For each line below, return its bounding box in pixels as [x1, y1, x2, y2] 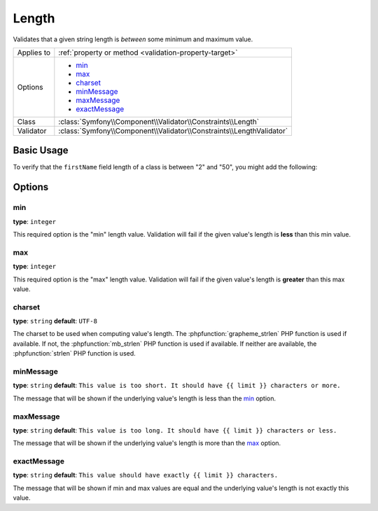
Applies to [17, 48, 51, 57]
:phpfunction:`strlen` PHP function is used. [13, 349, 136, 358]
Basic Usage [13, 144, 69, 157]
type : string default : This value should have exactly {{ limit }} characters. [13, 471, 279, 479]
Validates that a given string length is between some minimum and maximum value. [13, 35, 253, 43]
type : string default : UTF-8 [13, 317, 98, 325]
